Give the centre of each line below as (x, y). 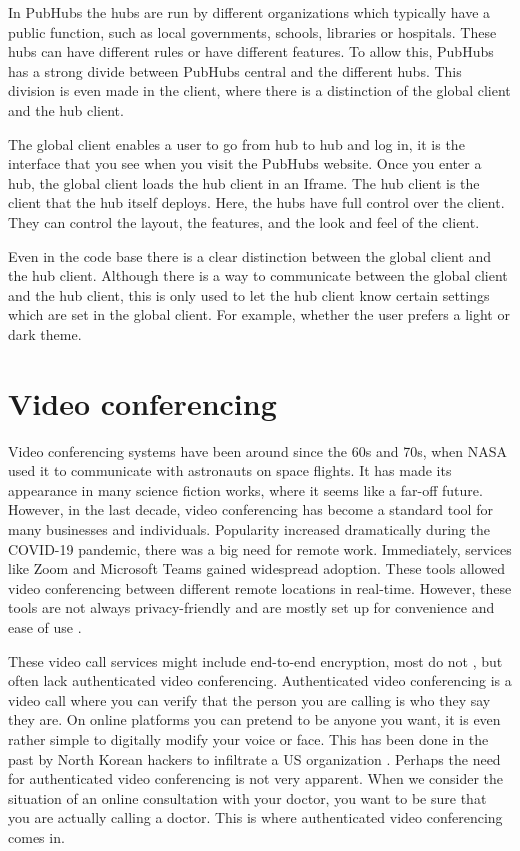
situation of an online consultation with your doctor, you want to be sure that (247, 797)
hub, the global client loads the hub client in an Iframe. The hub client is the (244, 182)
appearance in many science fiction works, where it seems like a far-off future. (245, 489)
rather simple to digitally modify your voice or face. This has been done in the (248, 738)
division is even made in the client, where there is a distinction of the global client (259, 90)
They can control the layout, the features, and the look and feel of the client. (244, 221)
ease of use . (45, 626)
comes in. (36, 836)
